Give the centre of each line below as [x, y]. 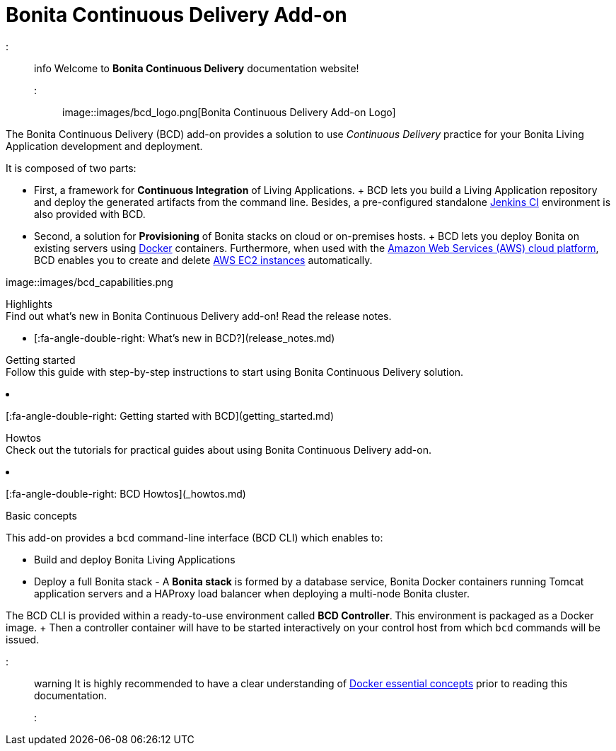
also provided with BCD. [90, 214]
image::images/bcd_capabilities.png [89, 282]
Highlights [29, 304]
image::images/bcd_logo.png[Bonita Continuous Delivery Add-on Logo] [229, 112]
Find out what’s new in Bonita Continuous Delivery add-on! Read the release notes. [199, 316]
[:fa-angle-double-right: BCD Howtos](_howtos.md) [126, 493]
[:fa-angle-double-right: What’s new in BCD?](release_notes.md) [185, 338]
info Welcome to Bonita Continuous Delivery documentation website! [197, 68]
